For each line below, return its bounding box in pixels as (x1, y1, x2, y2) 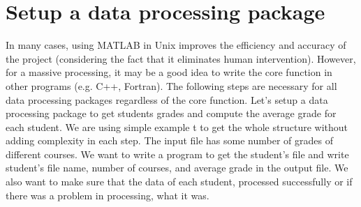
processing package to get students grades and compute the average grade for (6, 106, 337, 121)
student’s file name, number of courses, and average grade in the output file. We (6, 160, 348, 175)
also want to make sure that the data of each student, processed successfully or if (6, 174, 353, 189)
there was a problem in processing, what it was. (6, 187, 209, 202)
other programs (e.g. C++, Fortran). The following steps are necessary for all (6, 78, 337, 93)
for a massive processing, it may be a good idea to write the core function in (6, 65, 332, 79)
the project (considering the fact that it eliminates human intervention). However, (6, 51, 356, 66)
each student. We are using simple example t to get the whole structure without (6, 119, 348, 134)
